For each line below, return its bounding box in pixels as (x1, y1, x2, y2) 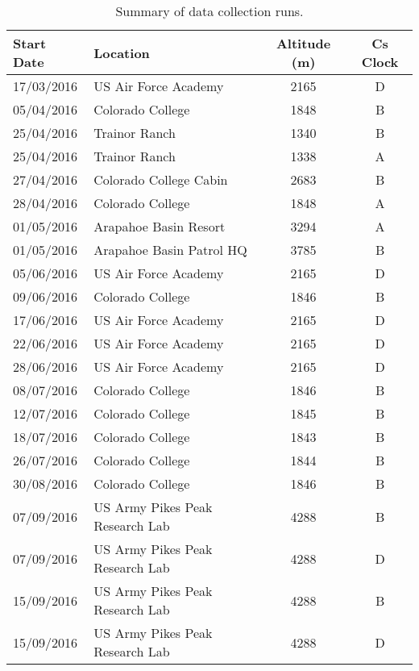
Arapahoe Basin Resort (93, 217, 226, 235)
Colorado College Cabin (93, 170, 228, 189)
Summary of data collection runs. (115, 2, 304, 20)
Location (93, 43, 150, 62)
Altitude (276, 34, 331, 52)
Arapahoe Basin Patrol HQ (93, 240, 247, 259)
